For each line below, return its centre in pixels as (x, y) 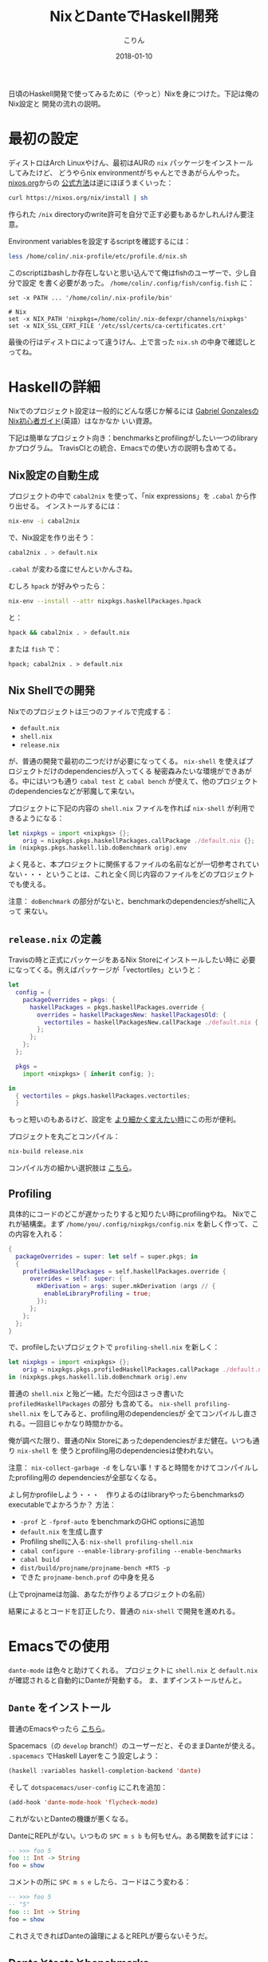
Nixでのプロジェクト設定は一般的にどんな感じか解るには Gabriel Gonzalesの (134, 411)
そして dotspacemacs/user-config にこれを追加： (88, 1787)
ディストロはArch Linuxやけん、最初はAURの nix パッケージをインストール (131, 162)
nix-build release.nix (46, 1152)
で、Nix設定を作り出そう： (52, 538)
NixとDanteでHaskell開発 (134, 16)
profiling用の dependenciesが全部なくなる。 (88, 1478)
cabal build (39, 1560)
